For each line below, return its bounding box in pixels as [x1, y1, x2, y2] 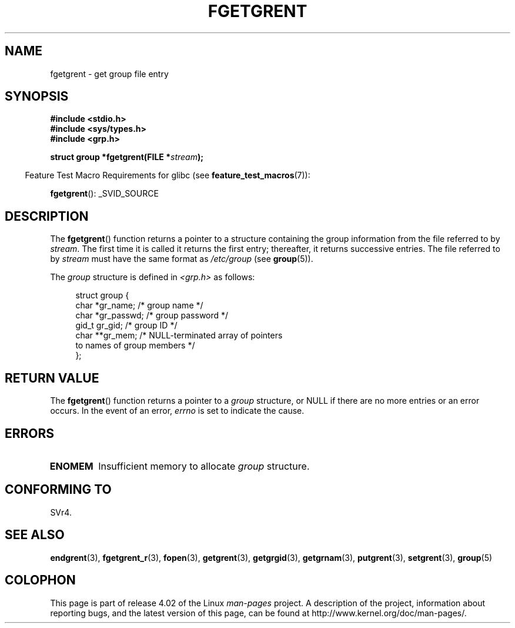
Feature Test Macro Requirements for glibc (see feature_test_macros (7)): [25, 170, 310, 181]
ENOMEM [49, 460, 93, 472]
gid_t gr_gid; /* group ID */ [75, 320, 178, 331]
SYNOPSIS [5, 89, 69, 104]
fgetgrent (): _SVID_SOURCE [50, 188, 159, 199]
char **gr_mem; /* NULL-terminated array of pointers [75, 330, 283, 341]
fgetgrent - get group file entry [50, 68, 169, 79]
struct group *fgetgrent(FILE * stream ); [50, 152, 204, 162]
